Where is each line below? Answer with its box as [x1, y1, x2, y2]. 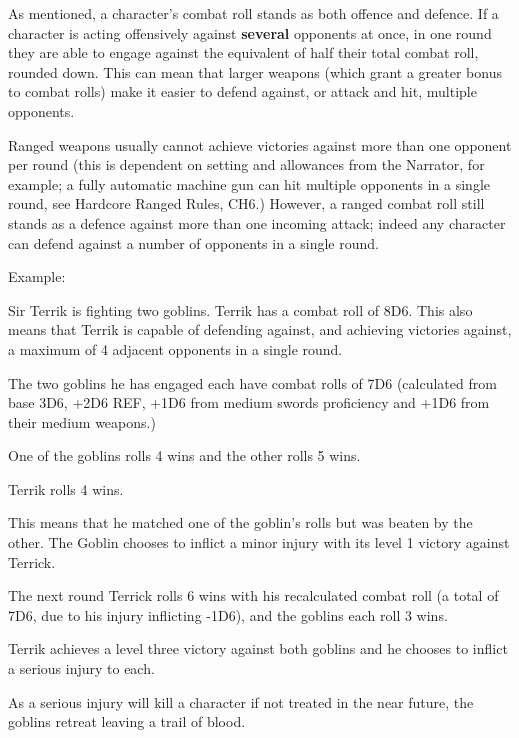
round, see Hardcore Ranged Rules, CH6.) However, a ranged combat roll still [8, 193, 485, 214]
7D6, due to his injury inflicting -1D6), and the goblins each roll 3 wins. [8, 604, 448, 625]
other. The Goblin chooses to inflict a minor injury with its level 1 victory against [8, 532, 510, 553]
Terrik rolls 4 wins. [8, 478, 124, 499]
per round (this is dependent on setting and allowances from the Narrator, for [8, 154, 485, 175]
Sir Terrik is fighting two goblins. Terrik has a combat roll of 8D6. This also [8, 299, 473, 320]
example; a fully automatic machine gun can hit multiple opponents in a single [8, 173, 491, 194]
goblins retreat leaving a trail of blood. [8, 711, 246, 732]
